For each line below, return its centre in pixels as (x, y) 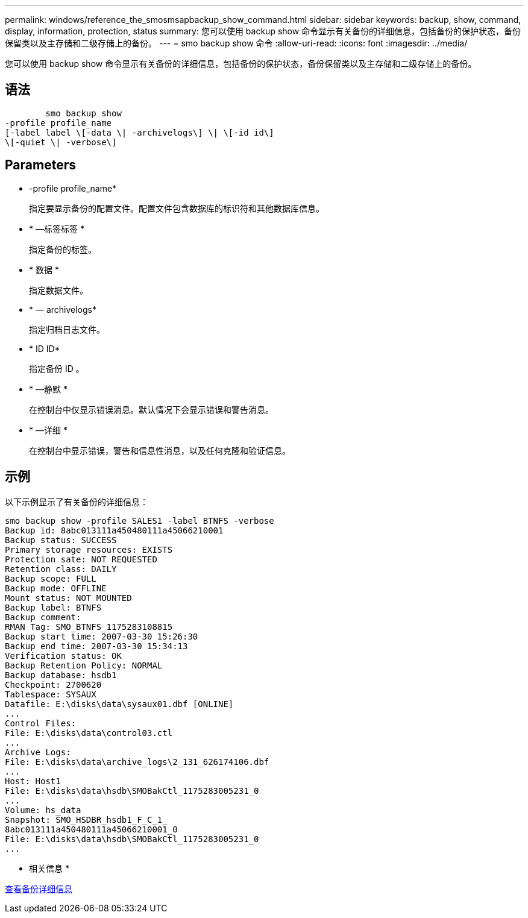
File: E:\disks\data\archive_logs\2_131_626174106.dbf (137, 762)
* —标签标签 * (57, 228)
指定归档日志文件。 (67, 329)
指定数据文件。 (58, 290)
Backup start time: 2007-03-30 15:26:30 (102, 636)
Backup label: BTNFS (53, 607)
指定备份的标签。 (63, 249)
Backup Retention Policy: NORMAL (84, 665)
